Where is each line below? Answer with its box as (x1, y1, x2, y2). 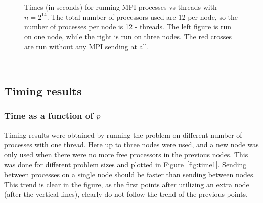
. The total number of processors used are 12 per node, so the (47, 11, 238, 22)
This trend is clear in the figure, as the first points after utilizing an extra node (4, 179, 249, 189)
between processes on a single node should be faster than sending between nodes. (4, 169, 255, 179)
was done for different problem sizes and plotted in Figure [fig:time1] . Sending (4, 159, 247, 170)
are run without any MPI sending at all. (24, 41, 149, 52)
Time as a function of (4, 109, 93, 122)
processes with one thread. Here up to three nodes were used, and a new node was (4, 139, 259, 150)
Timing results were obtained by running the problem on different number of (4, 129, 242, 140)
